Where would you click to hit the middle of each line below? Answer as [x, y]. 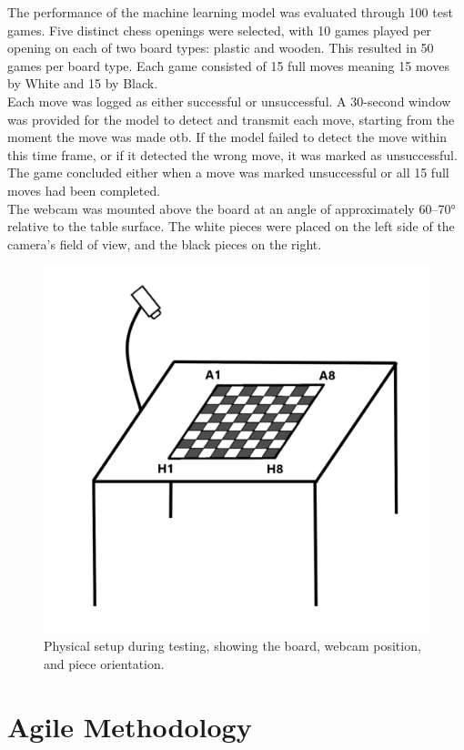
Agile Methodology [130, 726]
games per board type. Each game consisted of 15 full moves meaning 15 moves [228, 65]
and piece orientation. [104, 663]
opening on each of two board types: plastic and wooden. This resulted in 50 [221, 48]
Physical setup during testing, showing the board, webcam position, [232, 646]
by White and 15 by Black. [83, 83]
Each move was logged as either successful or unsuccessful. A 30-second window [229, 101]
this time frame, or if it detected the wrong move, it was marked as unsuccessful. [232, 154]
